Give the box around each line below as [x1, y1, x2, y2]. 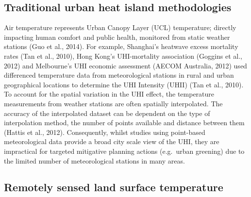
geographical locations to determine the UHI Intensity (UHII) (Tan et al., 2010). [4, 79, 244, 89]
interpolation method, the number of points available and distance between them [4, 117, 245, 128]
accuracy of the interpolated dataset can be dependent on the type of [4, 108, 210, 118]
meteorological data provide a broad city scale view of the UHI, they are [4, 136, 219, 147]
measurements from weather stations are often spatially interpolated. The [4, 98, 223, 108]
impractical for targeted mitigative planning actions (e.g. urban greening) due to [4, 146, 245, 156]
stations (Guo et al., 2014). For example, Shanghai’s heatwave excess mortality [4, 41, 238, 51]
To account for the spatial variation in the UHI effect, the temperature [4, 89, 215, 99]
